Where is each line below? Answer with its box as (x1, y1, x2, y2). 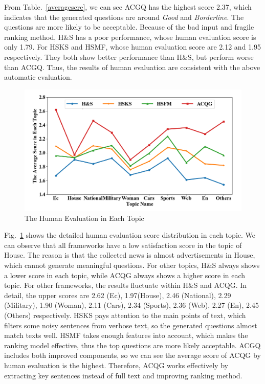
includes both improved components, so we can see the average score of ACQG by (4, 350, 261, 360)
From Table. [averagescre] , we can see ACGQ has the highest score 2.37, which (4, 2, 252, 12)
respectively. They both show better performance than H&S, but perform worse (4, 51, 254, 62)
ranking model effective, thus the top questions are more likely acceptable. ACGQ (4, 340, 261, 350)
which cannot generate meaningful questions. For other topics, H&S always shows (4, 259, 260, 270)
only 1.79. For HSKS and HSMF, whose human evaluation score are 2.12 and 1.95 (4, 41, 261, 52)
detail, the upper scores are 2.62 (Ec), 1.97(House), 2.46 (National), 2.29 (4, 289, 231, 300)
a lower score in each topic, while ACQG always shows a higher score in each (4, 269, 246, 280)
